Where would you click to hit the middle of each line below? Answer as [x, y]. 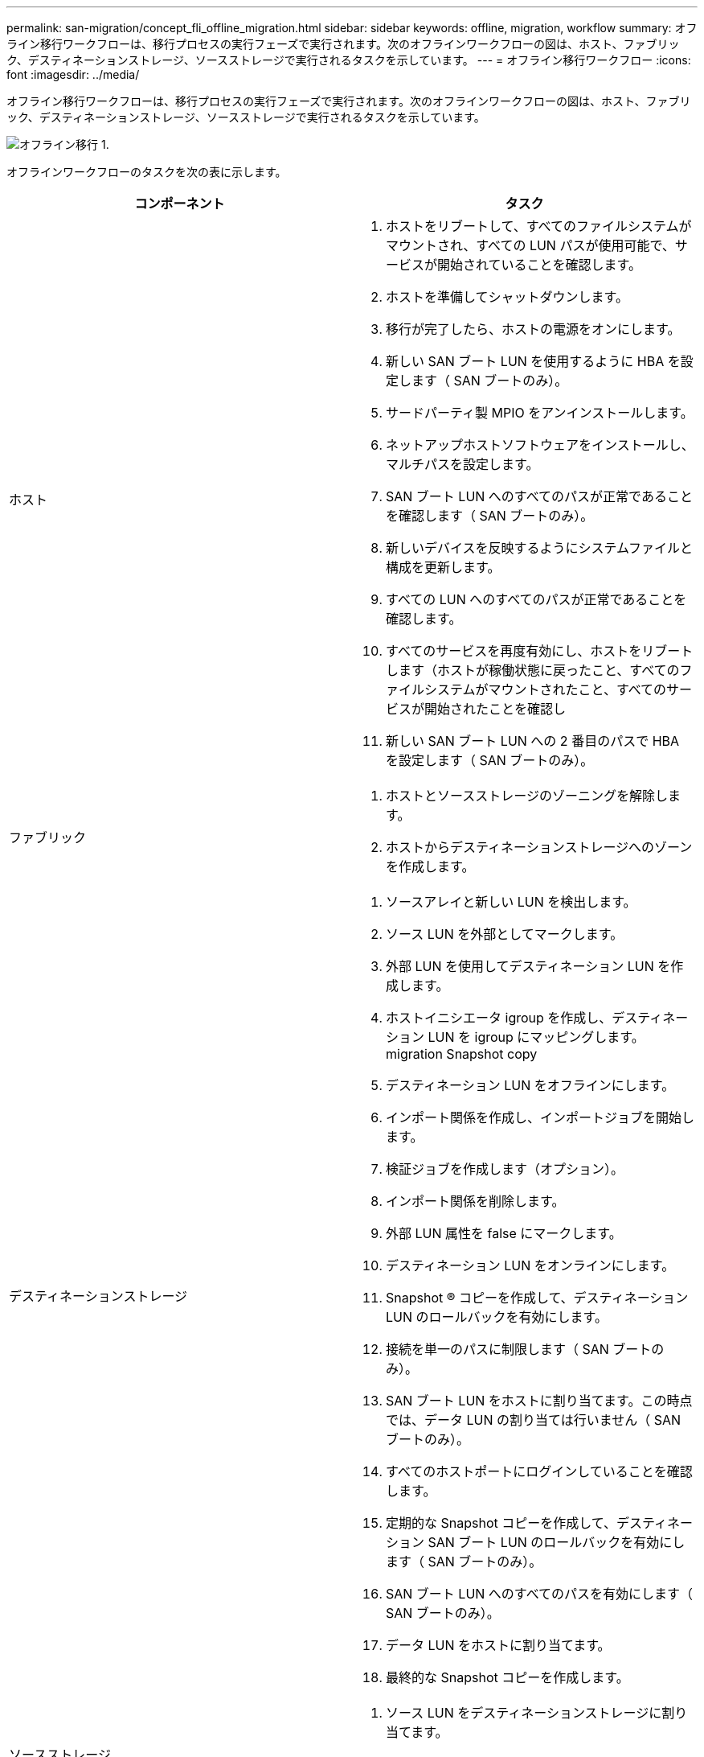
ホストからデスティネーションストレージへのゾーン [539, 847]
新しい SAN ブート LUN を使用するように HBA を [533, 361]
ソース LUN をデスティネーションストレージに [524, 1713]
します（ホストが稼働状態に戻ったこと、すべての [533, 670]
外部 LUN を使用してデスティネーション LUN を [528, 966]
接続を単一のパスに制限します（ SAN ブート [519, 1349]
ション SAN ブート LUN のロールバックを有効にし [536, 1542]
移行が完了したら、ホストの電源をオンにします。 [533, 329]
